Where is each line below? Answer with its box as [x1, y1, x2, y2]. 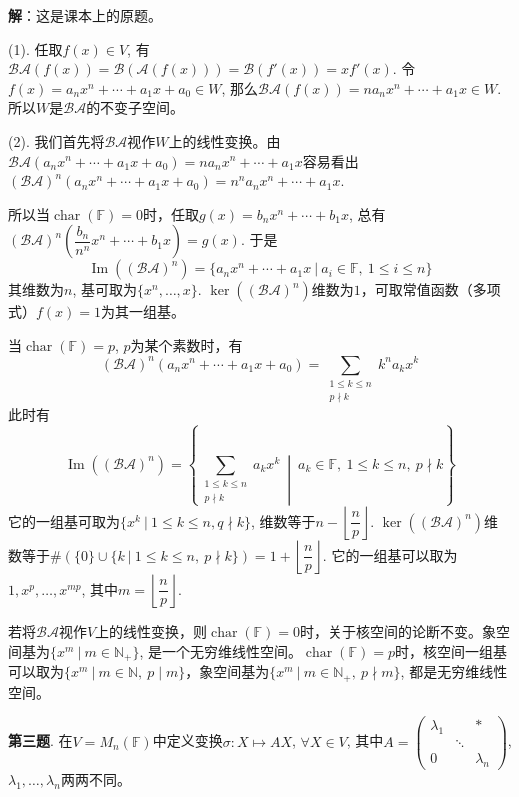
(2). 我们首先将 [8, 130, 105, 151]
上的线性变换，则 [95, 621, 208, 642]
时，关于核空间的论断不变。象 [300, 621, 497, 642]
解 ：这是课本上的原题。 [8, 5, 162, 25]
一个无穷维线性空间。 [161, 640, 302, 661]
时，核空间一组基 [394, 640, 507, 661]
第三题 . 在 [8, 730, 73, 751]
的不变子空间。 [86, 97, 185, 118]
